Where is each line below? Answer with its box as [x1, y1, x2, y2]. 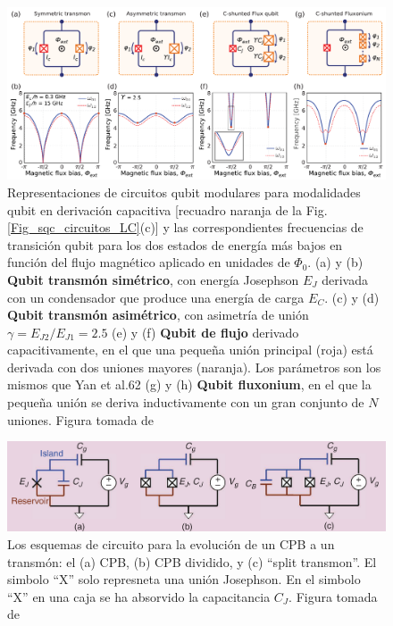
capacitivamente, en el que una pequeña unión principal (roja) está [7, 340, 373, 359]
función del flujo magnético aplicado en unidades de [7, 253, 290, 271]
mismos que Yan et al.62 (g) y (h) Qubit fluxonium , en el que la [7, 375, 372, 394]
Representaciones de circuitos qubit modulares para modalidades [7, 182, 361, 201]
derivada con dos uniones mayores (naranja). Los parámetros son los [7, 357, 381, 376]
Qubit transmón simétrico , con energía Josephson [7, 270, 299, 288]
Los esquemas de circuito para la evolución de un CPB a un [7, 534, 335, 553]
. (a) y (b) [307, 253, 364, 271]
